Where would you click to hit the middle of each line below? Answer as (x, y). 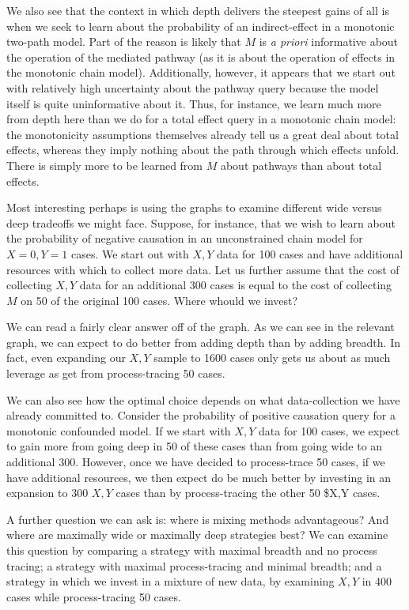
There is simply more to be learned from (105, 165)
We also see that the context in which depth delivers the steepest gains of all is (198, 10)
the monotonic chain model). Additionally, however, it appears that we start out (201, 72)
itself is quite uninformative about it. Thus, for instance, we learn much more (194, 103)
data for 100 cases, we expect (329, 430)
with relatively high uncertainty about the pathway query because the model (193, 87)
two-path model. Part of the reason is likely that (124, 41)
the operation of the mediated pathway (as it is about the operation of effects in (201, 56)
